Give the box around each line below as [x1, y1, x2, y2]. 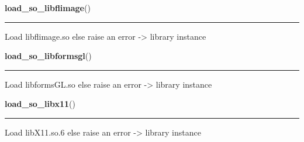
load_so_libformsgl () [5, 50, 92, 62]
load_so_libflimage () [5, 2, 91, 13]
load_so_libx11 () [5, 98, 75, 110]
